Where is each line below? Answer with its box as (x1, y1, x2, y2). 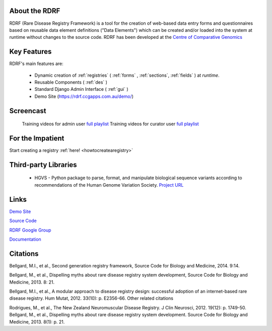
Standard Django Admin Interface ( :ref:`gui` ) (34, 86, 128, 92)
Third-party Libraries (9, 160, 78, 169)
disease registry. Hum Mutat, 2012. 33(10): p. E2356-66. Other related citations (9, 295, 174, 301)
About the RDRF (9, 7, 60, 15)
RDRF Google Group (9, 227, 51, 233)
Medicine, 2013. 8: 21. (9, 279, 55, 285)
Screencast (9, 106, 46, 115)
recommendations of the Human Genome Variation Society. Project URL (34, 182, 184, 188)
